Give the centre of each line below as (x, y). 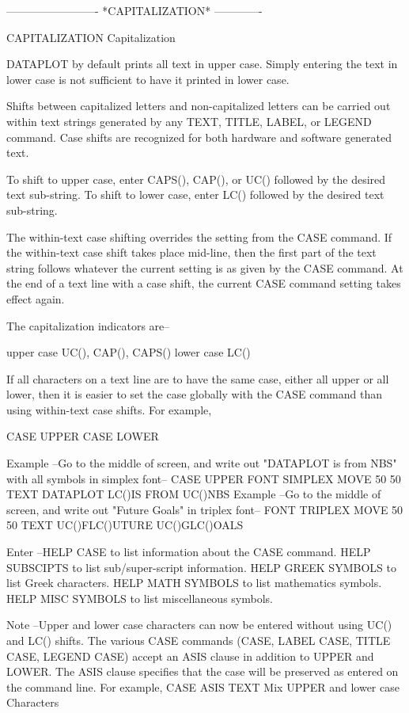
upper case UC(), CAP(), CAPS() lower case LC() (129, 352)
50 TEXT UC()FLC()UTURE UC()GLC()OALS (125, 525)
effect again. (36, 298)
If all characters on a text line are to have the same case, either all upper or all (198, 378)
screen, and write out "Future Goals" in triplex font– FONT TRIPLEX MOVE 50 (205, 509)
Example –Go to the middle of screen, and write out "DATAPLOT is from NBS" (202, 463)
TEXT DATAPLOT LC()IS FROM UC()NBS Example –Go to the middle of (194, 494)
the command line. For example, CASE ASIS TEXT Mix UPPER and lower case (203, 686)
